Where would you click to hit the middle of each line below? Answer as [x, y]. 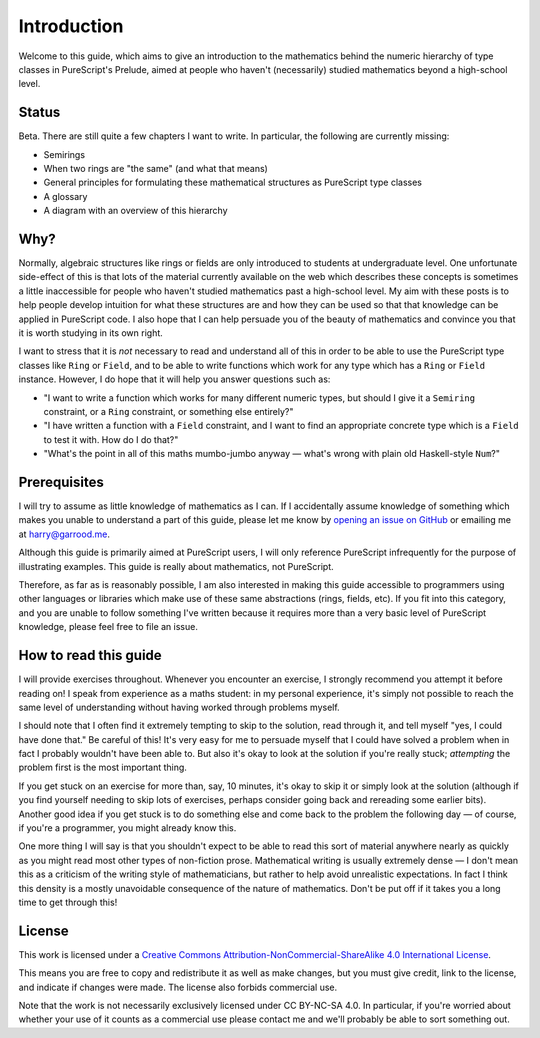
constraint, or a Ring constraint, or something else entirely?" [168, 411]
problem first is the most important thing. [102, 767]
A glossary [65, 196]
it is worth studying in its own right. [91, 333]
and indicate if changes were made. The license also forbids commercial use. [178, 987]
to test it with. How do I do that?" [111, 439]
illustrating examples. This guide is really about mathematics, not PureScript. [176, 566]
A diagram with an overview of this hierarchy [136, 211]
